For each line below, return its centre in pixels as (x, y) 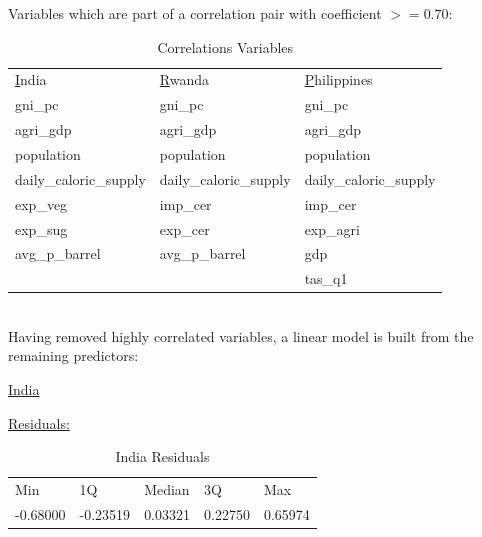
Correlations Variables (225, 46)
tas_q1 (326, 278)
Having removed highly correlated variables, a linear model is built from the (241, 335)
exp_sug (41, 228)
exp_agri (332, 228)
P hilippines (338, 79)
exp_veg (41, 203)
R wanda (184, 79)
